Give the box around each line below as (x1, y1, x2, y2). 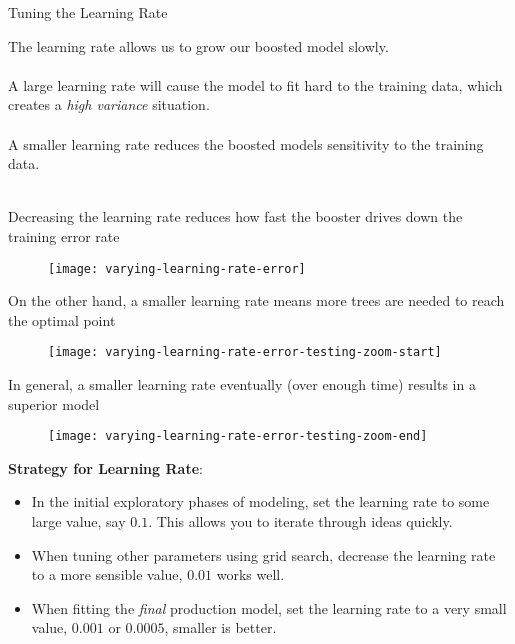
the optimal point (8, 309, 116, 330)
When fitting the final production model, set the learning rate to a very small (31, 597, 507, 618)
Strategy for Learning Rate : (8, 457, 203, 478)
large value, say (31, 511, 126, 532)
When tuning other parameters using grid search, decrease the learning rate (31, 544, 496, 565)
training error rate (8, 225, 120, 246)
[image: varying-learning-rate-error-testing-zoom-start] (48, 345, 442, 360)
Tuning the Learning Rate (8, 2, 168, 22)
